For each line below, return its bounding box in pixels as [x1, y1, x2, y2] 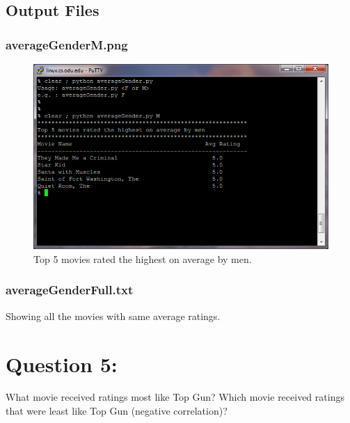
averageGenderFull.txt [6, 281, 134, 298]
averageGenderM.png [6, 35, 128, 53]
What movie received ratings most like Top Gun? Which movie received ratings [6, 390, 344, 404]
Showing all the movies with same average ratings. [6, 308, 221, 323]
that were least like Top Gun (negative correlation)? [6, 404, 228, 418]
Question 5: [6, 349, 118, 378]
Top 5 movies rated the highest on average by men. [33, 251, 252, 266]
